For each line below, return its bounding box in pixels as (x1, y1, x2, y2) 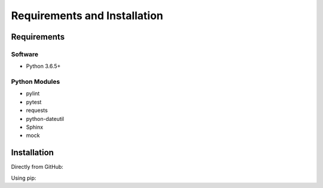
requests (26, 107, 48, 114)
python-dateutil (26, 115, 65, 122)
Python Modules (11, 78, 60, 86)
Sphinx (26, 123, 44, 131)
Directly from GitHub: (11, 163, 64, 171)
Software (11, 50, 39, 58)
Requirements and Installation (11, 9, 164, 22)
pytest (26, 98, 42, 105)
